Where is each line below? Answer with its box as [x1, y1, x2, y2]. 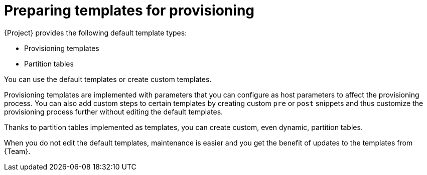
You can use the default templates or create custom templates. [4, 74, 212, 83]
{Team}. [4, 146, 31, 155]
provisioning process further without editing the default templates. [4, 107, 223, 116]
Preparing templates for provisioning [4, 2, 255, 19]
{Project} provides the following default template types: [4, 28, 187, 37]
